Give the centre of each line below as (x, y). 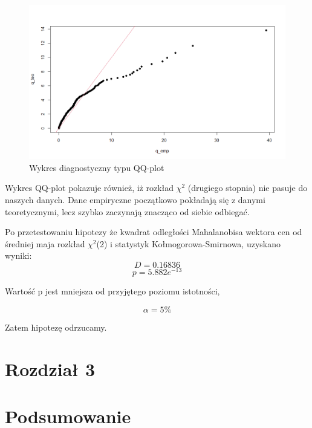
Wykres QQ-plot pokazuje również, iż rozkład (89, 188)
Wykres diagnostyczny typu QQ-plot (97, 167)
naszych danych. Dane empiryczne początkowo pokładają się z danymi (135, 200)
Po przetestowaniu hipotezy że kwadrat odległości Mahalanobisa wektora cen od (154, 232)
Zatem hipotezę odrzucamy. (56, 327)
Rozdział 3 (50, 368)
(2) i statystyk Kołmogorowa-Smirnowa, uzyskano (188, 243)
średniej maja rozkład (45, 243)
